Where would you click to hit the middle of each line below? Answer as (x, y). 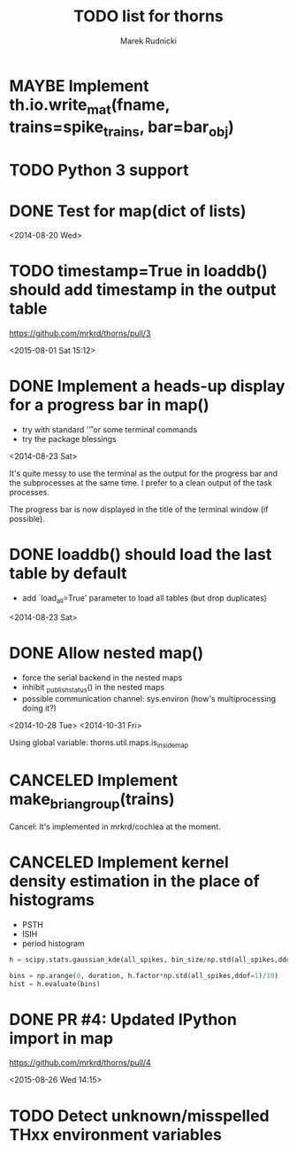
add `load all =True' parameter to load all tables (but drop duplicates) (145, 599)
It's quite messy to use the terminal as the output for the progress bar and (144, 474)
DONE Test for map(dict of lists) (128, 211)
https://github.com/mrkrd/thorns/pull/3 (80, 333)
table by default (68, 574)
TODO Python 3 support (99, 171)
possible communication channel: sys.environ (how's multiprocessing (149, 698)
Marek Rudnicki (148, 41)
